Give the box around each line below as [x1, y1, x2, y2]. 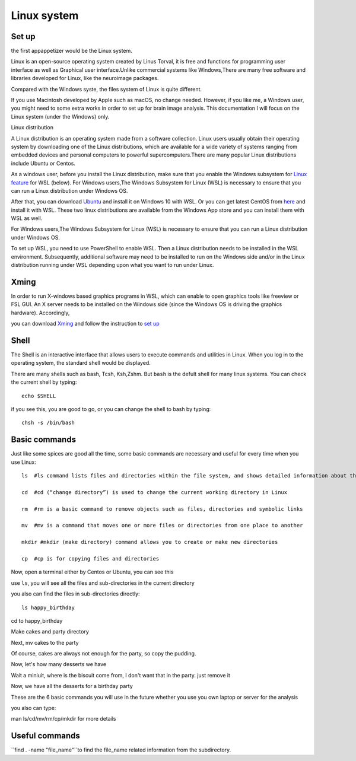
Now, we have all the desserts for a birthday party [11, 683, 133, 690]
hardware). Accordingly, [11, 309, 70, 316]
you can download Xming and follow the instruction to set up [11, 320, 160, 327]
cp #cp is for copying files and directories [21, 555, 160, 562]
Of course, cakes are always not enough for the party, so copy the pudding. [11, 650, 196, 657]
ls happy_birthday [21, 604, 75, 611]
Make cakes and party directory [11, 628, 89, 635]
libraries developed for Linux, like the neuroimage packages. [11, 75, 159, 82]
